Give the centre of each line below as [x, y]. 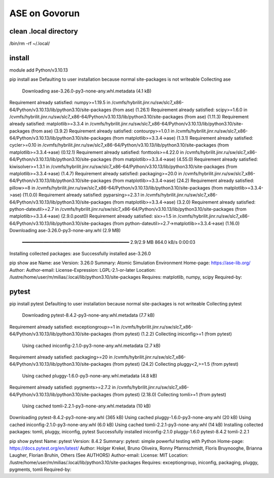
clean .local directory [44, 31]
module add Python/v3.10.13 [39, 70]
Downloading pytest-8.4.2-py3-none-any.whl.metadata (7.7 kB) [88, 315]
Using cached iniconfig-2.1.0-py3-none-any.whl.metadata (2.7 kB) [91, 345]
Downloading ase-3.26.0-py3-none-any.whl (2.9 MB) [65, 231]
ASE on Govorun [45, 13]
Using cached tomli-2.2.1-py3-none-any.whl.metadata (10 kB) [87, 406]
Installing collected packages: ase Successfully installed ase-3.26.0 [80, 253]
